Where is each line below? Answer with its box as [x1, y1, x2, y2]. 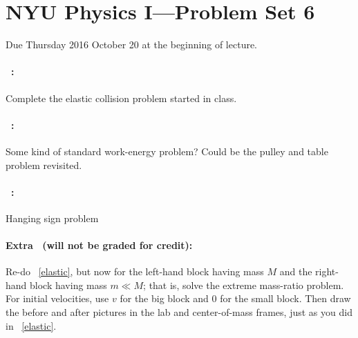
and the [279, 264, 312, 279]
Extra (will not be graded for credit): [6, 238, 193, 252]
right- [315, 264, 339, 279]
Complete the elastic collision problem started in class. [6, 90, 237, 105]
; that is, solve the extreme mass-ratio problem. [143, 277, 344, 292]
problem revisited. [6, 157, 82, 172]
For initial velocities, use [6, 291, 109, 306]
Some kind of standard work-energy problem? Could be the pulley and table [6, 143, 328, 158]
